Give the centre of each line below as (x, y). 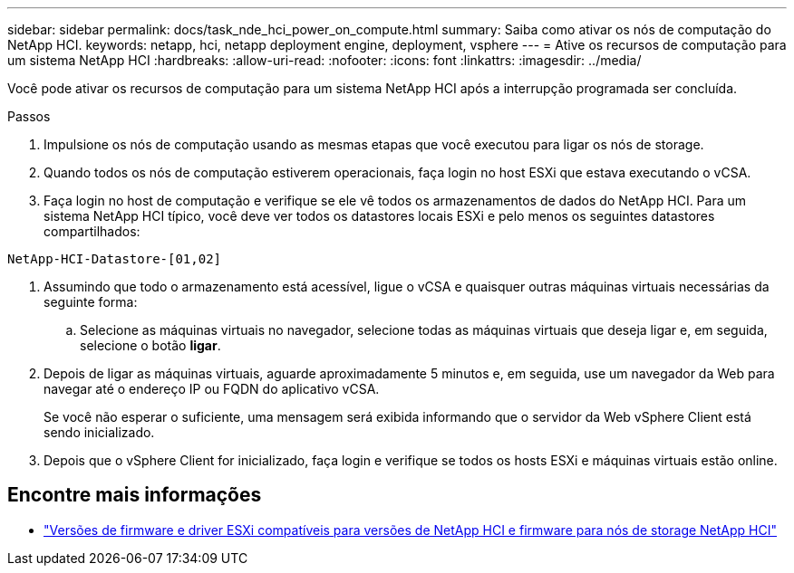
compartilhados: (92, 231)
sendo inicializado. (99, 432)
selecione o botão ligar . (150, 345)
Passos (29, 116)
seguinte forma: (91, 302)
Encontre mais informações (135, 495)
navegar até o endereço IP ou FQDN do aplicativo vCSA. (212, 389)
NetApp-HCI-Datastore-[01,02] (115, 259)
